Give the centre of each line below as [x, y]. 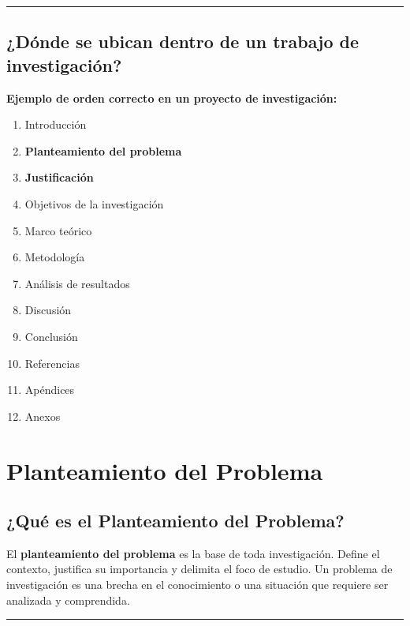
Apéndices [50, 390]
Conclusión [51, 336]
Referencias [52, 363]
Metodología [55, 257]
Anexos [43, 416]
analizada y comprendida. [68, 600]
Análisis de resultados [77, 283]
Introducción [56, 124]
